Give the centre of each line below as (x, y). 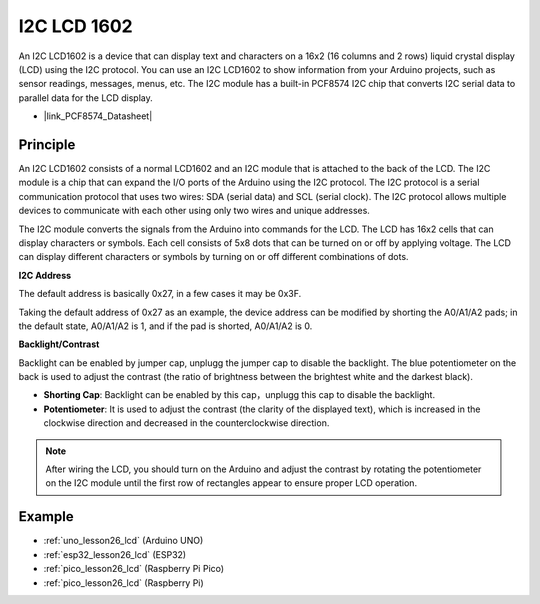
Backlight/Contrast (59, 344)
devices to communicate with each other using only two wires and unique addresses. (194, 211)
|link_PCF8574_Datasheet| (98, 116)
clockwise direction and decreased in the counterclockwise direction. (186, 423)
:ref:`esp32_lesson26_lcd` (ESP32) (115, 554)
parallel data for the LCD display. (86, 97)
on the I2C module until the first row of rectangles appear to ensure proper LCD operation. (231, 483)
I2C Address (45, 275)
